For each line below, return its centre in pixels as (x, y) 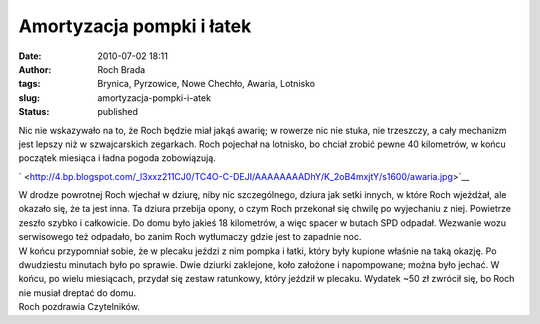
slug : (29, 97)
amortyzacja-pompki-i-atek (154, 97)
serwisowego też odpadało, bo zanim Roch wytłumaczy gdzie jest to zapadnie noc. (190, 237)
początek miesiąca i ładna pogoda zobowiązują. (117, 158)
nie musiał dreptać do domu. (77, 292)
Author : (35, 69)
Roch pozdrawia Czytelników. (79, 307)
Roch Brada (121, 69)
